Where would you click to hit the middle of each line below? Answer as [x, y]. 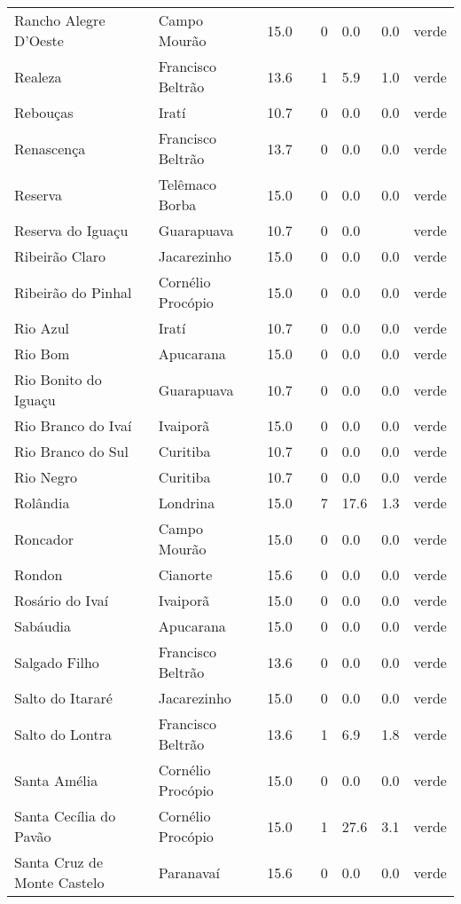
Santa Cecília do [65, 816]
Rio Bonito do [58, 379]
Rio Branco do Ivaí [73, 425]
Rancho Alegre [60, 20]
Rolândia [42, 503]
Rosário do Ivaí [62, 600]
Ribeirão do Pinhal [73, 292]
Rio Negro [46, 477]
